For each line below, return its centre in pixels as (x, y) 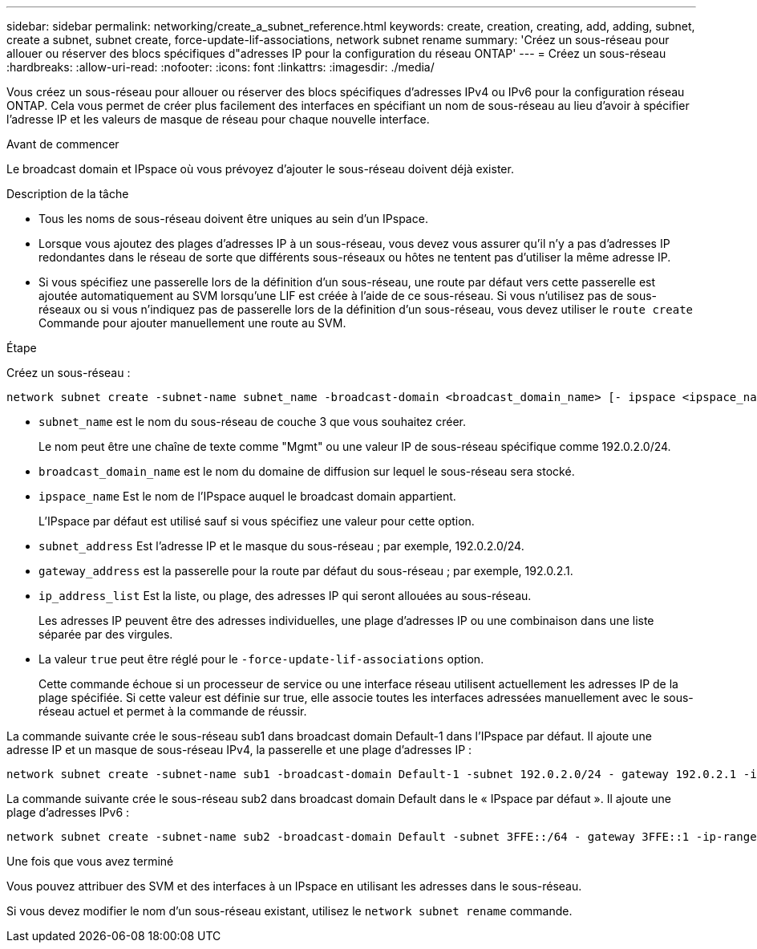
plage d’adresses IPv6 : (68, 812)
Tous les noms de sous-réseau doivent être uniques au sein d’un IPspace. (233, 219)
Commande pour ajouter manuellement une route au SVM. (192, 323)
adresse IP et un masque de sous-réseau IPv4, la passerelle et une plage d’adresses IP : (239, 750)
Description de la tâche (68, 194)
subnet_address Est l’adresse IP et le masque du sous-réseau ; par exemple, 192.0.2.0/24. (281, 546)
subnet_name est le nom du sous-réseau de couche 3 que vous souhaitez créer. (253, 422)
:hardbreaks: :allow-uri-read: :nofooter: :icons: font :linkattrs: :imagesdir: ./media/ (221, 67)
